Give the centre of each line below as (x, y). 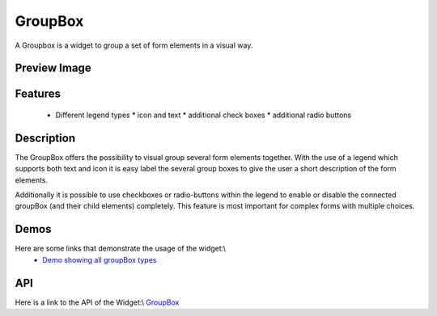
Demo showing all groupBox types (100, 259)
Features (38, 94)
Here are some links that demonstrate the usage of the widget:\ (121, 249)
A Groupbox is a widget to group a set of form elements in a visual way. (134, 45)
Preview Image (53, 68)
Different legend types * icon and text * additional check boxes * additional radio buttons (204, 115)
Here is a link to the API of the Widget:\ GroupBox (97, 302)
